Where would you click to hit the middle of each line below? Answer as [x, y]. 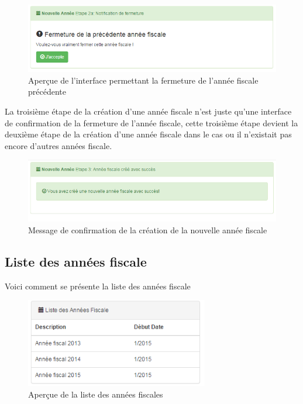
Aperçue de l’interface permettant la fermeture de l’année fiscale [143, 80]
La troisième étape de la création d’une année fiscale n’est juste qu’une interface [148, 111]
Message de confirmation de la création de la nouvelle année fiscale [148, 229]
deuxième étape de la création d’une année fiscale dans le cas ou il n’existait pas [148, 134]
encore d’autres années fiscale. [58, 145]
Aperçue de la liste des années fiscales [96, 394]
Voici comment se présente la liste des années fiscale [98, 286]
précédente [47, 91]
